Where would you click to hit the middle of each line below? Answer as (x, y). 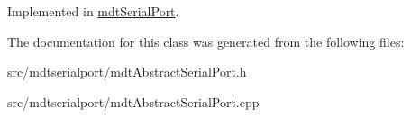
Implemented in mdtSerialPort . (93, 11)
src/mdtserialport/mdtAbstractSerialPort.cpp (133, 101)
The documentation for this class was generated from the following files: (206, 41)
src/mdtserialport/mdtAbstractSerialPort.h (127, 72)
